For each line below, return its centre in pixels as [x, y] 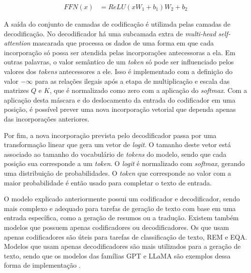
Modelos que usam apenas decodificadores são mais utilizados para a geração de [122, 246]
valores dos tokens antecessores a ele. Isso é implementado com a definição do [118, 71]
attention [17, 43]
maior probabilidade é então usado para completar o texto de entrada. [108, 182]
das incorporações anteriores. [47, 118]
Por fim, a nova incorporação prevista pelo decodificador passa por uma [110, 135]
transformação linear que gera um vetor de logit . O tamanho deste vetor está [118, 144]
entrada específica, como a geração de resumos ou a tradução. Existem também [121, 218]
